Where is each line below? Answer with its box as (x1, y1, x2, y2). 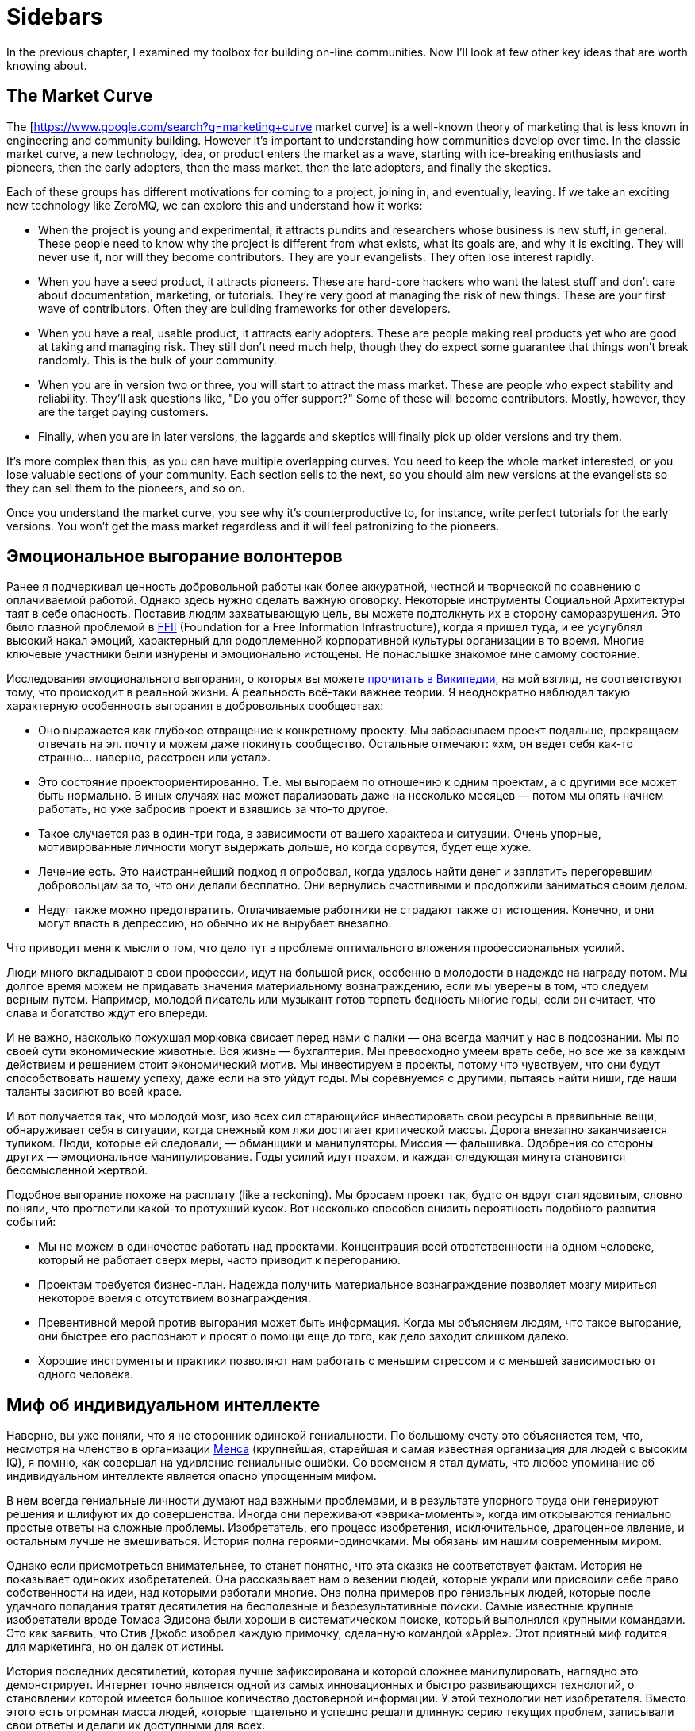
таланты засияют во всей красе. (6, 1085, 182, 1099)
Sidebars (6, 3, 103, 30)
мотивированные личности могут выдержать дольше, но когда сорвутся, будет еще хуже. (38, 840, 532, 854)
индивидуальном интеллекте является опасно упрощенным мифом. (6, 1469, 377, 1483)
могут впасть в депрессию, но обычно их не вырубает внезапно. (38, 916, 392, 931)
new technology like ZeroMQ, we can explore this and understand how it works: (6, 198, 423, 212)
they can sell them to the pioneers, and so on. (6, 480, 245, 495)
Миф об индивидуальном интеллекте (6, 1394, 321, 1415)
